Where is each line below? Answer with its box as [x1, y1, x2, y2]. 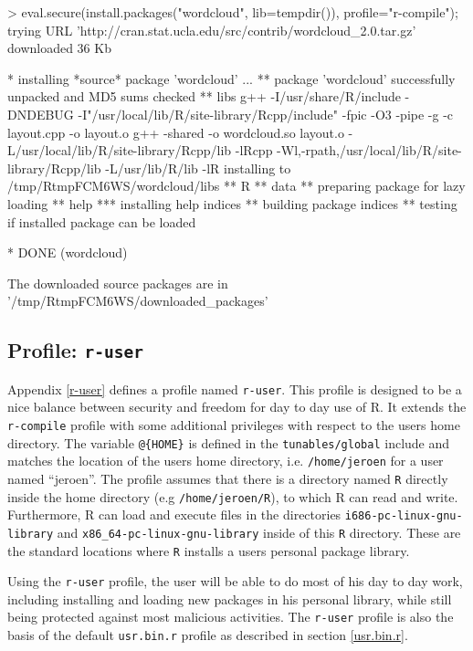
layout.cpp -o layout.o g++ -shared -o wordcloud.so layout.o [7, 122, 344, 142]
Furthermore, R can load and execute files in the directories [7, 505, 342, 524]
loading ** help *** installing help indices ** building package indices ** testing [7, 194, 457, 213]
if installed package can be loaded [7, 212, 196, 231]
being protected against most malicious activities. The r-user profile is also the [7, 607, 454, 626]
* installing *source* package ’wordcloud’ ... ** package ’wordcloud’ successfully [7, 68, 456, 88]
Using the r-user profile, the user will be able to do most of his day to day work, [7, 572, 463, 591]
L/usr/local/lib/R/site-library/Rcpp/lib [7, 141, 232, 160]
